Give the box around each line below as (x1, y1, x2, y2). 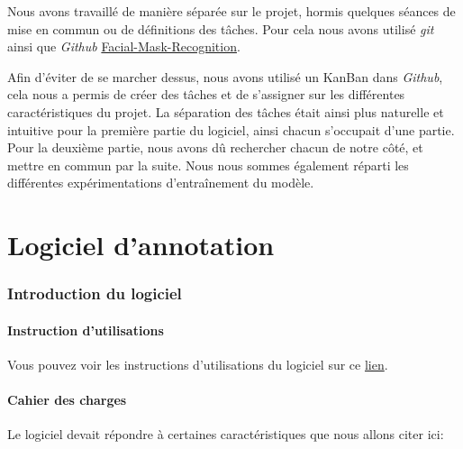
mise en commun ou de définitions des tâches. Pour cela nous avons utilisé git (7, 19, 434, 38)
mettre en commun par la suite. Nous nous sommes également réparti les (7, 155, 409, 174)
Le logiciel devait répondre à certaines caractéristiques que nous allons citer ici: (7, 425, 444, 444)
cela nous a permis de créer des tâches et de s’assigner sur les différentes (7, 85, 405, 104)
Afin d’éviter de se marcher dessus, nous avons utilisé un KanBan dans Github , (7, 67, 443, 86)
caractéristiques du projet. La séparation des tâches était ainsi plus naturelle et (7, 102, 444, 121)
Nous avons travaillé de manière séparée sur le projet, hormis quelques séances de (7, 2, 456, 20)
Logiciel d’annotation (7, 226, 275, 263)
